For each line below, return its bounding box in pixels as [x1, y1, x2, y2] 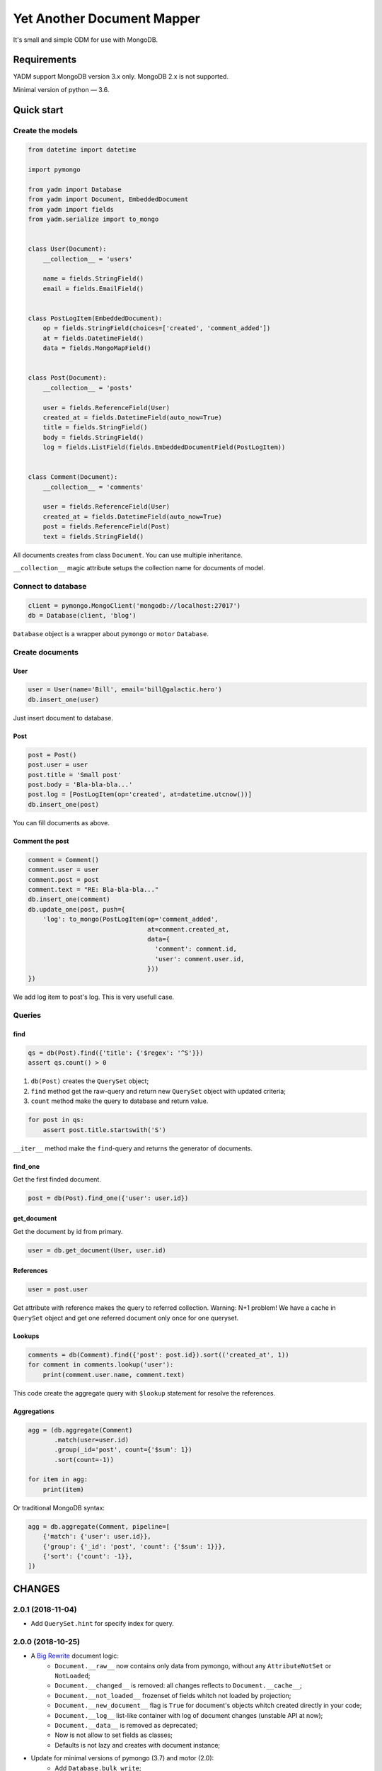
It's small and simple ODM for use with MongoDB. [13, 35, 158, 44]
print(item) [42, 1485, 85, 1493]
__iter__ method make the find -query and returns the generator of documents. [13, 1144, 253, 1153]
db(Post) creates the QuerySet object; [30, 1077, 149, 1085]
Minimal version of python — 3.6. [13, 85, 110, 94]
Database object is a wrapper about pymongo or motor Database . [13, 629, 209, 638]
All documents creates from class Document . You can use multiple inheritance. [13, 550, 243, 559]
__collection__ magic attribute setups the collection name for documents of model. [13, 564, 265, 572]
